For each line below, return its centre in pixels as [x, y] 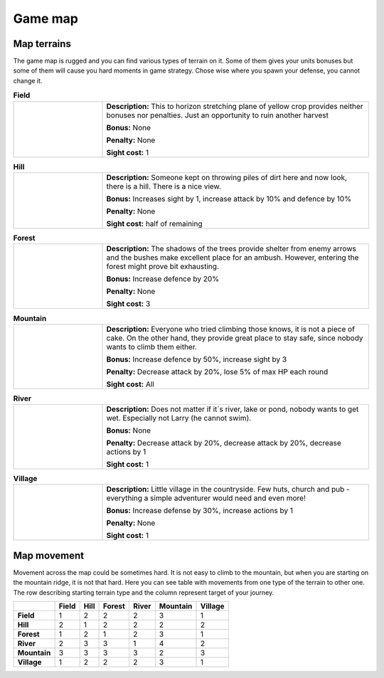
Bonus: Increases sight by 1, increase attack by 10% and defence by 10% [229, 198]
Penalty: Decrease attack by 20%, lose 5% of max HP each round [217, 371]
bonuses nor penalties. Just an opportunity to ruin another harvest [218, 115]
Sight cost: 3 [128, 304]
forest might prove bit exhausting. [163, 267]
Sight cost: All [130, 384]
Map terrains [42, 44]
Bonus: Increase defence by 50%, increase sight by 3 [197, 359]
